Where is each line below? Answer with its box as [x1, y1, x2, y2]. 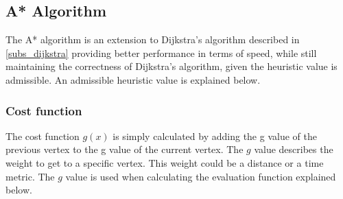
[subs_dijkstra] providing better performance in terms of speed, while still [5, 45, 317, 60]
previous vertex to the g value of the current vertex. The [5, 142, 244, 156]
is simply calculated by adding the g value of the [113, 128, 317, 143]
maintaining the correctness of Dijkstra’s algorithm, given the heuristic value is [5, 59, 338, 73]
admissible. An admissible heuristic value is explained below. [5, 72, 261, 86]
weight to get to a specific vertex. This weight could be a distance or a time [5, 155, 324, 169]
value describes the [254, 142, 333, 156]
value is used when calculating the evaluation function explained [65, 169, 336, 183]
